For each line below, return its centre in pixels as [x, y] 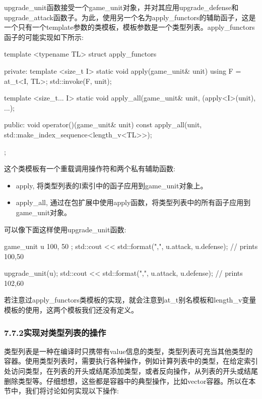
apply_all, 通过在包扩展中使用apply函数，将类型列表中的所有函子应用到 [133, 202]
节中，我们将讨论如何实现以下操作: [61, 391]
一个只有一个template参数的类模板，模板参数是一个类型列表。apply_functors [129, 27]
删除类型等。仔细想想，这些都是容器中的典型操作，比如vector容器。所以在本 [130, 381]
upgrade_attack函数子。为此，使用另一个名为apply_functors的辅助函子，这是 [130, 17]
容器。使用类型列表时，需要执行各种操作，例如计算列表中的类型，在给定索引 [131, 361]
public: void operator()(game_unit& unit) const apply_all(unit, [103, 124]
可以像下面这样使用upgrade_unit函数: [65, 229]
